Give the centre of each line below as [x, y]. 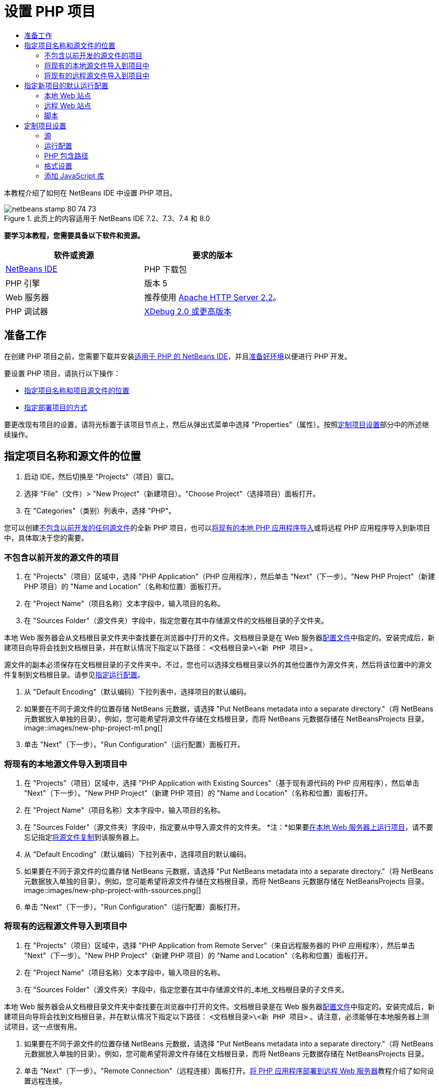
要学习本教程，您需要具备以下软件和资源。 [74, 235]
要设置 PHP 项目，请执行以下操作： [62, 373]
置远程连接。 [45, 1080]
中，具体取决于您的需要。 [46, 538]
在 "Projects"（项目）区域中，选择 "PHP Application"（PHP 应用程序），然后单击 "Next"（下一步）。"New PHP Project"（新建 [230, 577]
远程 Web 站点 [68, 105]
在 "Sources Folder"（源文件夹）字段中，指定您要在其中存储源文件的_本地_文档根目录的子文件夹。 [186, 989]
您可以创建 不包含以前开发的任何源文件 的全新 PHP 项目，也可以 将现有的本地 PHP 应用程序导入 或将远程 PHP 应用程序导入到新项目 [217, 528]
